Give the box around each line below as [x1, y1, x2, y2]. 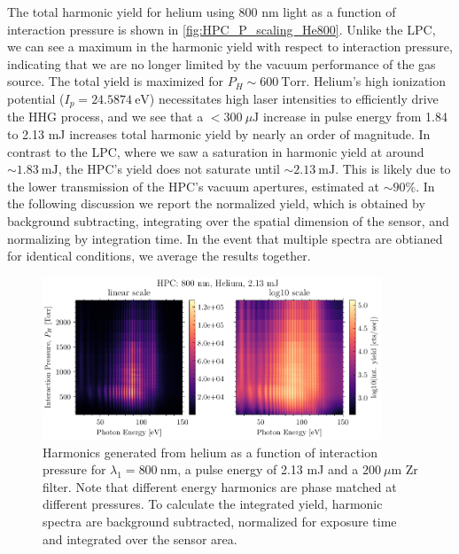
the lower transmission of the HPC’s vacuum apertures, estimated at [7, 176, 379, 195]
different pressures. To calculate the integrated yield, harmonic [43, 495, 383, 513]
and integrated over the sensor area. [43, 529, 237, 548]
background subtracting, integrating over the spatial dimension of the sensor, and [7, 211, 449, 230]
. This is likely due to [335, 160, 451, 178]
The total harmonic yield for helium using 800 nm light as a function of [7, 3, 396, 20]
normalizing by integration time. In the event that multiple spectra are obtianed [7, 229, 443, 247]
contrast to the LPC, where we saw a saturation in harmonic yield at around [7, 142, 424, 160]
